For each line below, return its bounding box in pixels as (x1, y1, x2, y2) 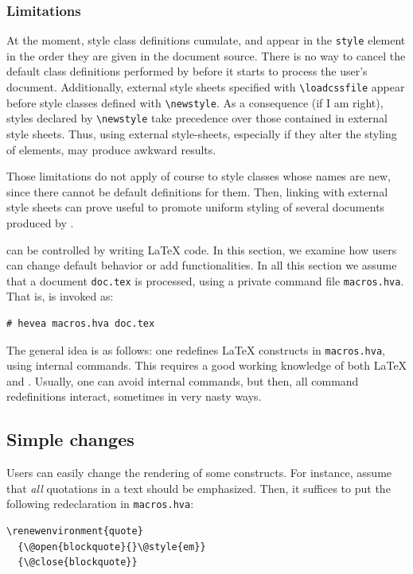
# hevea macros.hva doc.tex (6, 318, 155, 330)
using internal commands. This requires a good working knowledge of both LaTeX (6, 357, 407, 374)
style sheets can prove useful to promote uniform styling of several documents (6, 199, 385, 215)
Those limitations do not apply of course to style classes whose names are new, (6, 168, 391, 184)
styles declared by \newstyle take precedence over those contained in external (6, 110, 388, 126)
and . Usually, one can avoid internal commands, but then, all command (6, 372, 359, 389)
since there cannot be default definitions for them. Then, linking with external (6, 183, 388, 200)
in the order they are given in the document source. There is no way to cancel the (6, 47, 406, 64)
